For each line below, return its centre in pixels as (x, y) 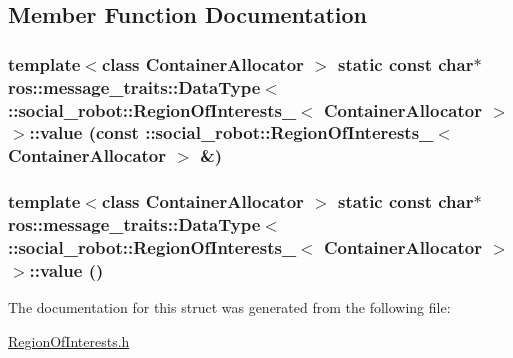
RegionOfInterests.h (69, 340)
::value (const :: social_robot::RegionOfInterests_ (231, 132)
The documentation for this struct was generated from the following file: (229, 307)
